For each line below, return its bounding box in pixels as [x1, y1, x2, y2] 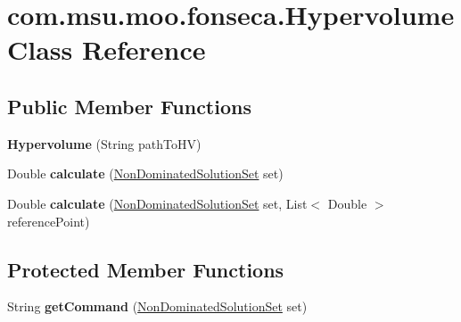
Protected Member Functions [7, 255, 284, 283]
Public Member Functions [7, 92, 251, 120]
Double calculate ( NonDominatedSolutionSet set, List [7, 194, 308, 212]
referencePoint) [7, 211, 90, 230]
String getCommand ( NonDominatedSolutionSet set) [7, 297, 308, 316]
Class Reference [7, 31, 206, 68]
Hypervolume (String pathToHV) [7, 134, 202, 153]
